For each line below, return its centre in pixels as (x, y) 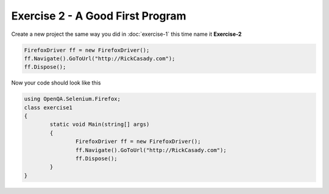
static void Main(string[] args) (100, 124)
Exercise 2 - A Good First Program (99, 16)
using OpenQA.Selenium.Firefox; (73, 99)
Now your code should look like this (56, 83)
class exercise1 (48, 107)
